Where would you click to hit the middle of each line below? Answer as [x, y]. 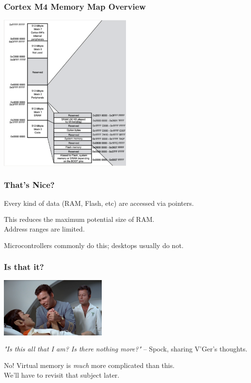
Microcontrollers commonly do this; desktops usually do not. [94, 245]
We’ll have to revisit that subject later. [62, 375]
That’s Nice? [29, 185]
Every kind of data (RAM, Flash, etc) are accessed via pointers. [99, 203]
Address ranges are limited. [44, 228]
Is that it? [24, 267]
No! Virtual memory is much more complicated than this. [89, 365]
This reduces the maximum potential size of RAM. [79, 219]
